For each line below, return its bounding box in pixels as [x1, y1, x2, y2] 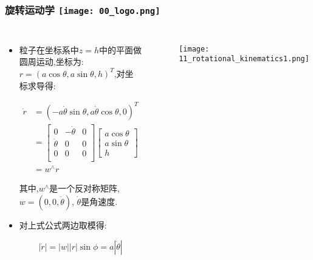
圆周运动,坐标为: [19, 55, 84, 68]
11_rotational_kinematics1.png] [179, 55, 309, 64]
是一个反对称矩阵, [49, 182, 120, 195]
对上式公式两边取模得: [19, 218, 107, 231]
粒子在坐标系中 [19, 43, 79, 56]
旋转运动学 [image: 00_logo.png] [5, 2, 160, 17]
